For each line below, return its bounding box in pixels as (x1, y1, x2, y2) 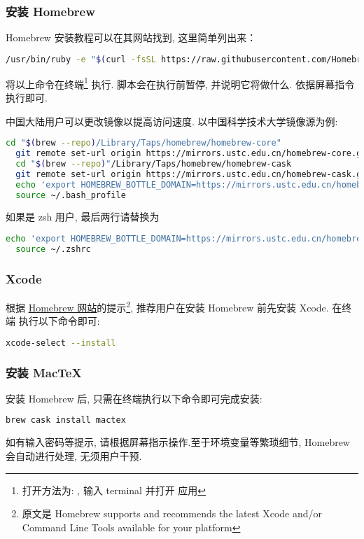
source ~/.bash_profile (15, 190, 126, 200)
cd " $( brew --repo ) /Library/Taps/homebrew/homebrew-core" (6, 138, 281, 148)
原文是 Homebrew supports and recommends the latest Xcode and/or (22, 506, 323, 521)
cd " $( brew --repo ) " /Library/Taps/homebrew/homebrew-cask (15, 158, 292, 169)
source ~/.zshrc (15, 244, 91, 254)
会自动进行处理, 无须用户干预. (6, 448, 142, 463)
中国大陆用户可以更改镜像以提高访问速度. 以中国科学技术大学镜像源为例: (6, 113, 338, 128)
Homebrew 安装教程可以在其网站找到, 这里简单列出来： (6, 30, 257, 45)
